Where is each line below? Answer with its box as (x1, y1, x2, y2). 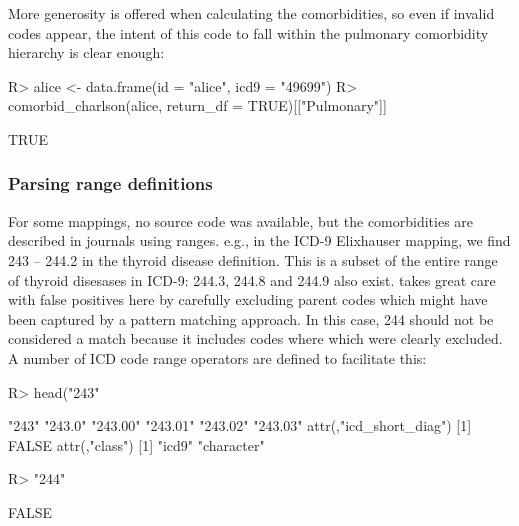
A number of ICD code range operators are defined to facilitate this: (8, 347, 427, 368)
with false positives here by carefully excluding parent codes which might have (8, 289, 488, 310)
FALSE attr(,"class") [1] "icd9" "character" (8, 434, 265, 455)
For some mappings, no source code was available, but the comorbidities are (8, 210, 474, 231)
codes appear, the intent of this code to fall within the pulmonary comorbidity (8, 22, 489, 43)
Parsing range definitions (8, 171, 213, 196)
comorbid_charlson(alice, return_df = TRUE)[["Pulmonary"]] (8, 95, 387, 116)
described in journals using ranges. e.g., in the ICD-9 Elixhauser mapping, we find (8, 230, 511, 251)
